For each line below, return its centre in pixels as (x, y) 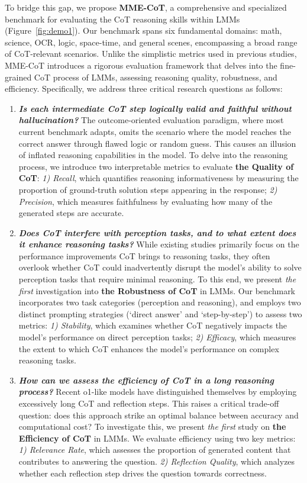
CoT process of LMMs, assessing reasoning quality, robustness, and (156, 77)
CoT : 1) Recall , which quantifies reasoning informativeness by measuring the (159, 178)
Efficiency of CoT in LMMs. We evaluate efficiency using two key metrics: (157, 438)
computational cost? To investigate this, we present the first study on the (152, 426)
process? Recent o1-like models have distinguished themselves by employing (158, 392)
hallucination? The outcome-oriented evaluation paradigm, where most (151, 120)
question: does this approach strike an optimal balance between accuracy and (159, 415)
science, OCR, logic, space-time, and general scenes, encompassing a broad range (151, 42)
